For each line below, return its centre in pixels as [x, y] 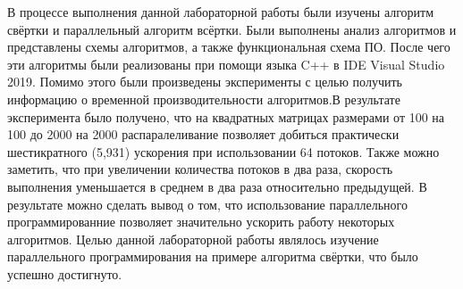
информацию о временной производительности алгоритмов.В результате [204, 99]
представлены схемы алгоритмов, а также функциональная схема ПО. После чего [229, 47]
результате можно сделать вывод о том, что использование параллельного [207, 204]
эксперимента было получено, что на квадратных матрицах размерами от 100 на [226, 116]
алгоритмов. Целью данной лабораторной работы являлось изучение [193, 239]
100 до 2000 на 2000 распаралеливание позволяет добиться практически [203, 134]
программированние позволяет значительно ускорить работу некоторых [201, 222]
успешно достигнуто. [65, 273]
